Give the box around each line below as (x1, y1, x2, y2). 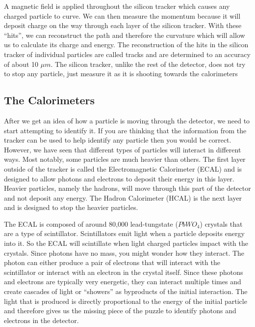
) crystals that (200, 218, 243, 229)
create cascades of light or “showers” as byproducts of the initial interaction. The (4, 286, 248, 297)
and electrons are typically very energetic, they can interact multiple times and (4, 276, 241, 287)
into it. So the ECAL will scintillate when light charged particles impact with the (4, 238, 249, 248)
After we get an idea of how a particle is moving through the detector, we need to (4, 115, 250, 125)
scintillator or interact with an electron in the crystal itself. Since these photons (4, 267, 243, 277)
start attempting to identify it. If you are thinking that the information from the (4, 125, 247, 135)
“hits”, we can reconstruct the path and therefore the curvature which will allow (4, 30, 245, 40)
